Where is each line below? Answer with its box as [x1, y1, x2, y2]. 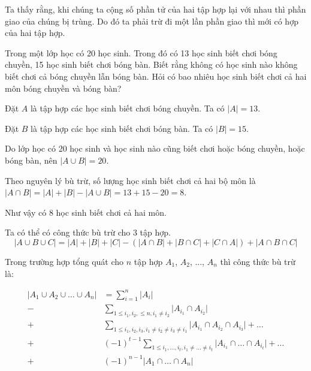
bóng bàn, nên [5, 153, 58, 166]
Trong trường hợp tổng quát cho [5, 255, 124, 267]
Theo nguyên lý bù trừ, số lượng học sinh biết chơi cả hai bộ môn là [5, 174, 256, 186]
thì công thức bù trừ [220, 255, 295, 267]
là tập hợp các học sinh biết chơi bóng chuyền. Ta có [30, 102, 225, 114]
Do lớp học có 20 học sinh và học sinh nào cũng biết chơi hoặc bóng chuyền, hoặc [5, 142, 305, 155]
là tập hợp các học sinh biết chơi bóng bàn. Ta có [31, 122, 213, 134]
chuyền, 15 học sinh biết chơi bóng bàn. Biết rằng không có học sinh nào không [5, 58, 298, 71]
